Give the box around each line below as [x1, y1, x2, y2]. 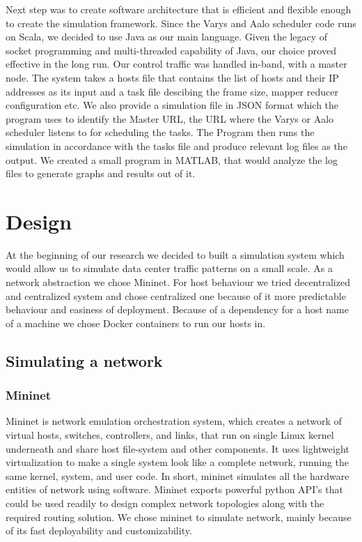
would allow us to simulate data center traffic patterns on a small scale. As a [6, 261, 333, 276]
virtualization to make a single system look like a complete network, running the [6, 455, 349, 469]
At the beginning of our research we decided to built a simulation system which [6, 247, 345, 262]
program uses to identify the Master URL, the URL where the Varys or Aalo [6, 111, 334, 126]
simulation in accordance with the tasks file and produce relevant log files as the [6, 138, 347, 153]
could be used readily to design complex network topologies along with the [6, 495, 324, 510]
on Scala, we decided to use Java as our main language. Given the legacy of [6, 29, 328, 44]
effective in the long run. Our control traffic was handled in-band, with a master [6, 57, 347, 71]
